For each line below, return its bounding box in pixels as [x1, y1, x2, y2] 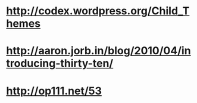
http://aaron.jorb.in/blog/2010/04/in [6, 44, 192, 58]
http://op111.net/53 [6, 84, 102, 98]
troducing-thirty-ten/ [6, 57, 114, 70]
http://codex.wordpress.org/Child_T [6, 4, 190, 18]
